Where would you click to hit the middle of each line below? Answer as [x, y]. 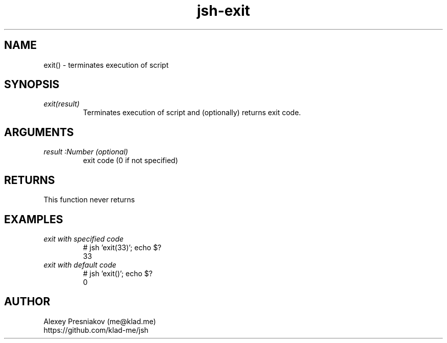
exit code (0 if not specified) [130, 161]
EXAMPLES [34, 219]
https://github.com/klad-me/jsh [96, 330]
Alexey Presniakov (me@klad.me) [100, 321]
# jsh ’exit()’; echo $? [118, 273]
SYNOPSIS [32, 85]
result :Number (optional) [86, 152]
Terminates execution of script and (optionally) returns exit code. [192, 113]
